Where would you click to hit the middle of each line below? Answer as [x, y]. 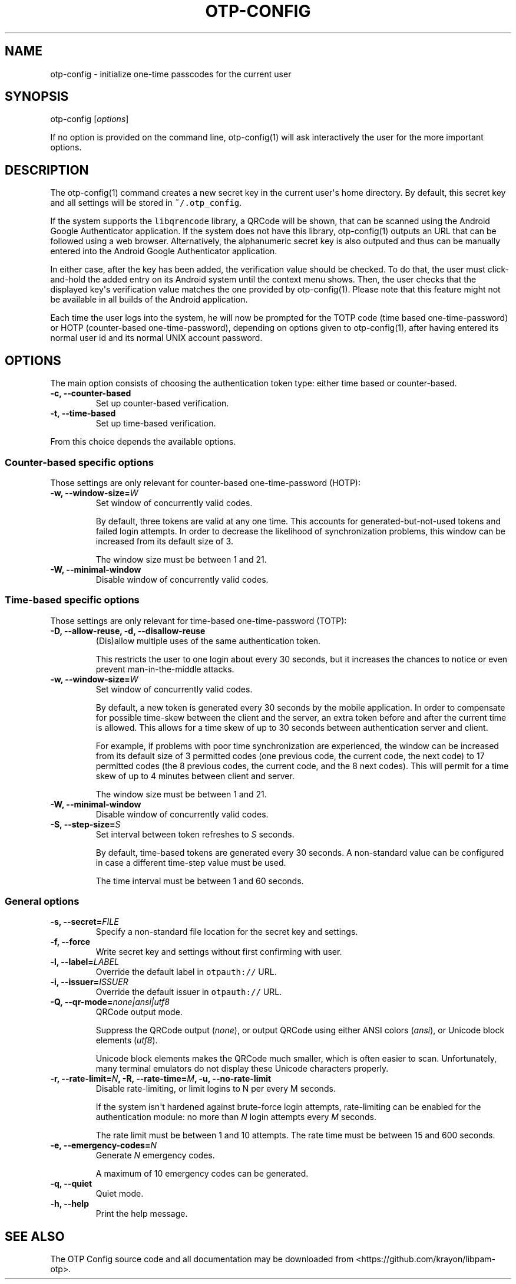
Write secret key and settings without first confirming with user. [219, 952]
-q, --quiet [71, 1184]
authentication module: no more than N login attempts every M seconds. [236, 1117]
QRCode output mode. [139, 1012]
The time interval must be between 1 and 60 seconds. [200, 881]
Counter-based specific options [79, 462]
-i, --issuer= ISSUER [89, 982]
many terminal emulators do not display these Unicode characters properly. [242, 1069]
